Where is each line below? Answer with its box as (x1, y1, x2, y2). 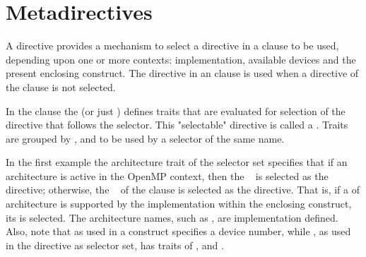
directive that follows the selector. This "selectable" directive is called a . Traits (6, 117, 348, 132)
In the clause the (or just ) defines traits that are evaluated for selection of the (6, 103, 346, 118)
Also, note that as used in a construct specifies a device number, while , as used (6, 224, 351, 239)
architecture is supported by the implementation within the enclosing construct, (6, 196, 352, 211)
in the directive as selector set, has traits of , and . (6, 237, 224, 252)
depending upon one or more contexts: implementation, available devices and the (6, 52, 356, 66)
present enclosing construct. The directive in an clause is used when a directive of (6, 66, 359, 80)
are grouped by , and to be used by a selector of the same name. (6, 131, 285, 145)
